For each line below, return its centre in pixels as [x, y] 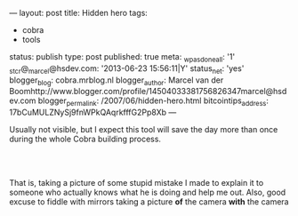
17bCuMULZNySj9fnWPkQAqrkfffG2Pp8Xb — [93, 112]
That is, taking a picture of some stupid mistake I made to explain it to [137, 183]
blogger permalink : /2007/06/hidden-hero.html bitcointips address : [153, 102]
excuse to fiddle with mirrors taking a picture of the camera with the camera [149, 202]
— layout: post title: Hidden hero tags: [79, 13]
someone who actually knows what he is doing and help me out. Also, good [148, 192]
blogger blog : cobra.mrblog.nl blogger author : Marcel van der [117, 81]
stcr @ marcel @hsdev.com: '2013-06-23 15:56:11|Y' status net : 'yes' [127, 69]
